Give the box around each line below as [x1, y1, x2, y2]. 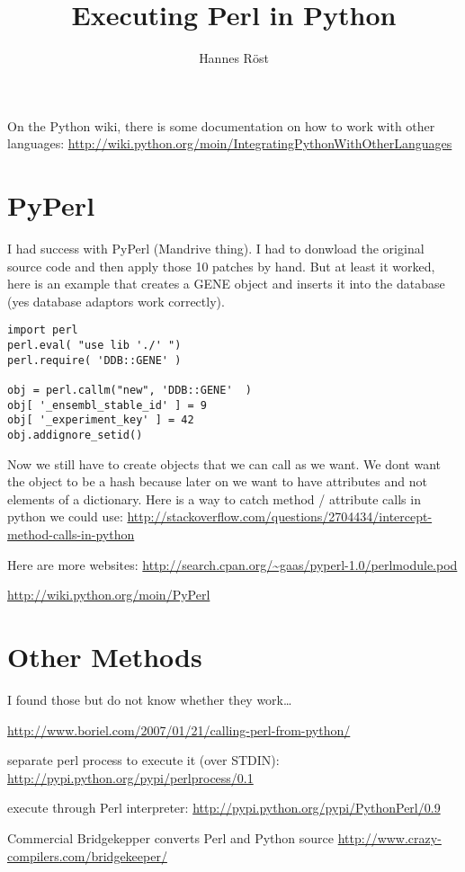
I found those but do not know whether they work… [7, 690, 292, 708]
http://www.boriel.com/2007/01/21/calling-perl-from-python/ [7, 720, 351, 739]
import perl [7, 324, 78, 337]
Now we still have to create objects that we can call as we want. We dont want [7, 454, 441, 473]
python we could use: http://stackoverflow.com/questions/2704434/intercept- [7, 507, 433, 526]
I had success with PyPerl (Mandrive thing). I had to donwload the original [7, 239, 425, 258]
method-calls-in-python [7, 525, 135, 544]
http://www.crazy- [337, 828, 442, 847]
